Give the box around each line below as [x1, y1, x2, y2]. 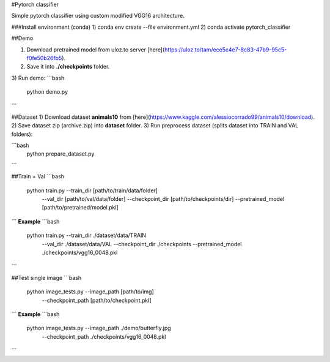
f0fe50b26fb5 [26, 54, 62, 61]
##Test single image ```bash [11, 274, 82, 281]
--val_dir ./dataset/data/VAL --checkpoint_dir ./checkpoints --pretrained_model [42, 240, 242, 247]
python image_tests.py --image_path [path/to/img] [26, 288, 154, 295]
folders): [11, 130, 33, 138]
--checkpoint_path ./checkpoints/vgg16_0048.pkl [42, 333, 166, 340]
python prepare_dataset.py [26, 150, 95, 157]
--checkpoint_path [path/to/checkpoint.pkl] [42, 296, 152, 304]
